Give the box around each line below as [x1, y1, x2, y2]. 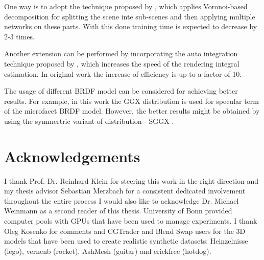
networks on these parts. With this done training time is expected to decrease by [4, 21, 257, 32]
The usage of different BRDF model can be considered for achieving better [4, 85, 238, 96]
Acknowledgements [4, 145, 140, 166]
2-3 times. [4, 31, 35, 41]
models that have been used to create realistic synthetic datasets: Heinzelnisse [4, 235, 248, 246]
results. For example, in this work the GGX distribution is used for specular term [4, 95, 259, 106]
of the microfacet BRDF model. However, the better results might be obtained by [4, 105, 260, 116]
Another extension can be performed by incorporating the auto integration [4, 48, 238, 59]
